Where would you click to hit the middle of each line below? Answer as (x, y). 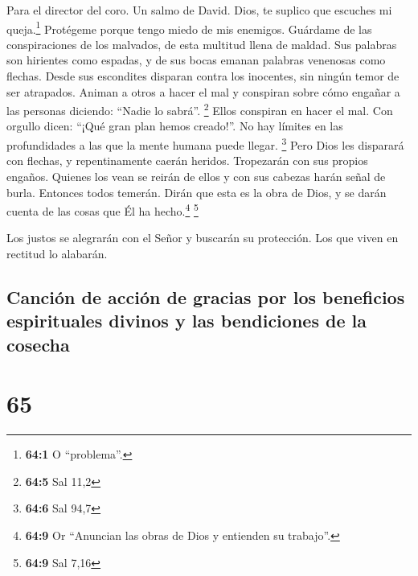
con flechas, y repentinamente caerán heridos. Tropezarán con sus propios (187, 160)
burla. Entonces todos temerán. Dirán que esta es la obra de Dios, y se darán (197, 192)
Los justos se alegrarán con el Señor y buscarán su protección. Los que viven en (203, 238)
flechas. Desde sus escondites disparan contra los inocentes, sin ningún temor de (203, 76)
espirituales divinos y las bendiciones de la (186, 321)
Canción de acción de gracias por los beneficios (206, 296)
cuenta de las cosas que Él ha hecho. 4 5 (102, 210)
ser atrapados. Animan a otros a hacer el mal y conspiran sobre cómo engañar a (203, 91)
